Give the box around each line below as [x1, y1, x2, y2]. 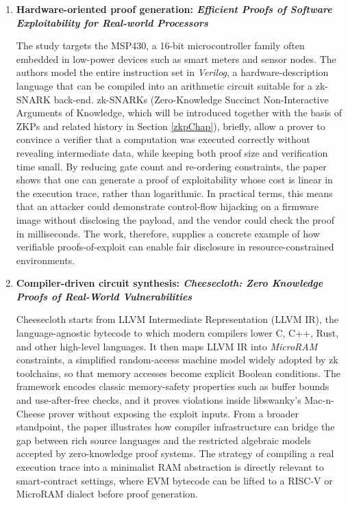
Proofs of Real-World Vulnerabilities [16, 289, 192, 303]
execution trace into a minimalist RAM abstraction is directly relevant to [16, 460, 324, 474]
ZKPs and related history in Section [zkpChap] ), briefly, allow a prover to [16, 118, 325, 133]
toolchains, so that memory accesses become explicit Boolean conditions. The [16, 365, 340, 380]
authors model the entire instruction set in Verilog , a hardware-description [16, 65, 329, 79]
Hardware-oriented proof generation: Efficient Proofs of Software [16, 2, 332, 16]
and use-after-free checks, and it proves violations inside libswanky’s [16, 393, 301, 407]
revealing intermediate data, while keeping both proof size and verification [16, 145, 328, 159]
